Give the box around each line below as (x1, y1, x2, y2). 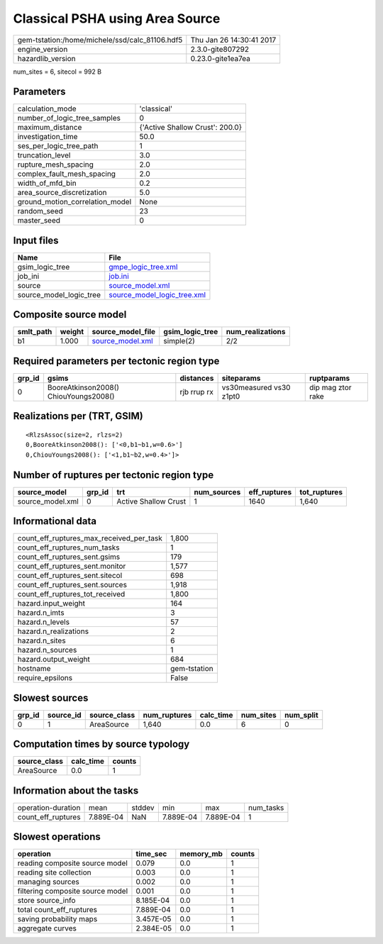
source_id (47, 710, 82, 720)
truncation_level (17, 150, 71, 160)
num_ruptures (143, 710, 192, 720)
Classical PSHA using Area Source (13, 11, 221, 26)
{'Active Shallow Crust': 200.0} (139, 123, 243, 133)
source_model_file (91, 327, 156, 337)
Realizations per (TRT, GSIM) (13, 410, 143, 422)
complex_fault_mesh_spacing (17, 169, 116, 179)
